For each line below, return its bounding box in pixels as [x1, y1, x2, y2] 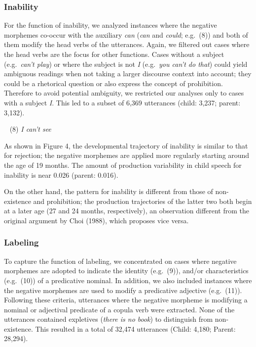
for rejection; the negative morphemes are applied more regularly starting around [4, 150, 250, 160]
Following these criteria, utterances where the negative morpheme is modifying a [4, 295, 248, 305]
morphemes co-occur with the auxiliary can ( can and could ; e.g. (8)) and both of [4, 29, 248, 40]
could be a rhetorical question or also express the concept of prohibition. [4, 78, 223, 88]
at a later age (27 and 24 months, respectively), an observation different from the [4, 205, 250, 216]
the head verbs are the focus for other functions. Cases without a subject [4, 49, 224, 59]
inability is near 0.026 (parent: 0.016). [4, 169, 118, 180]
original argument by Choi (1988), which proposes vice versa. [4, 215, 189, 225]
